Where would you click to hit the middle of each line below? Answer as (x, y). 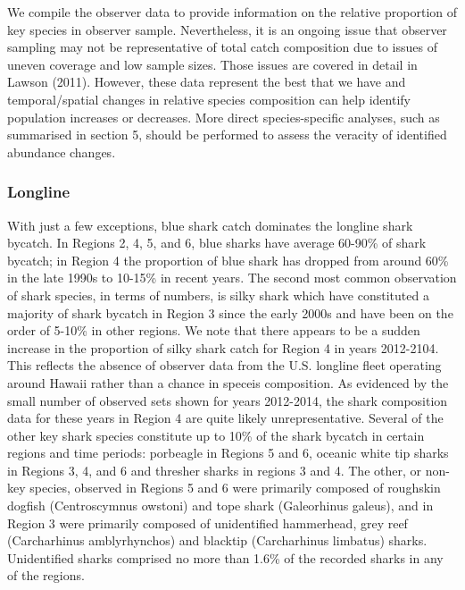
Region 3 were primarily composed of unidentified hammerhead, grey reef (208, 523)
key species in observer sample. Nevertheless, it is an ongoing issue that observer (227, 29)
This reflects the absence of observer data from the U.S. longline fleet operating (224, 365)
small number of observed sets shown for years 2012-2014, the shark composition (228, 400)
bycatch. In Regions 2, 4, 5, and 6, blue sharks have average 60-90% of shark (217, 243)
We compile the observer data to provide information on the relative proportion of (232, 12)
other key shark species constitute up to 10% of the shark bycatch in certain (216, 435)
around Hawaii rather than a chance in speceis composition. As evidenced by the (228, 382)
